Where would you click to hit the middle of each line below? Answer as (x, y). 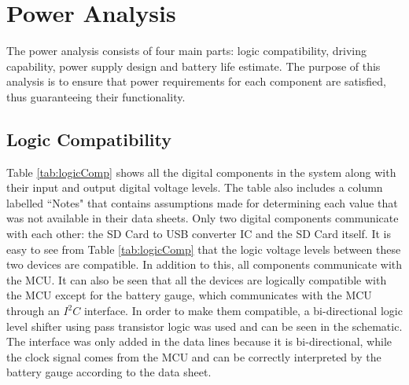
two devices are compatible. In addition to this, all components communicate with (204, 264)
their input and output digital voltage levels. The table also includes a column (195, 187)
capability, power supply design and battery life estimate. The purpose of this (193, 66)
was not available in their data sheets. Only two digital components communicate (203, 218)
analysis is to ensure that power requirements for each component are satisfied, (196, 81)
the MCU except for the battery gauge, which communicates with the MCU (189, 295)
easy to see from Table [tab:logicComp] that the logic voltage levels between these (204, 249)
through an (33, 311)
